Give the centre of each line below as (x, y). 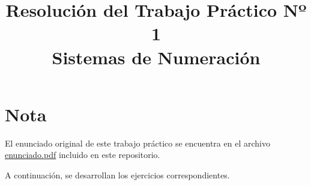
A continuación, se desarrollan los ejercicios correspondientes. (117, 174)
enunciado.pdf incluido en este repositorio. (83, 155)
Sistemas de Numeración (156, 57)
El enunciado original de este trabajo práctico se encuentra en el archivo (137, 143)
